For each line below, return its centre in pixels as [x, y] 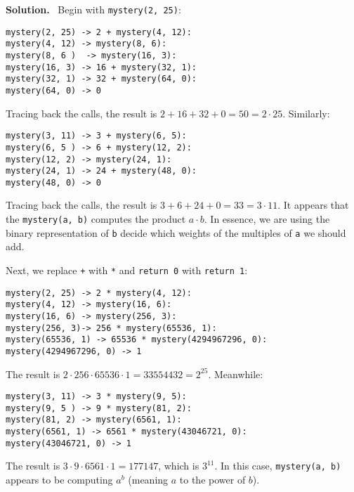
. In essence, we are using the [267, 219]
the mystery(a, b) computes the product [96, 219]
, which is [179, 466]
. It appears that [313, 205]
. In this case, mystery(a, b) [278, 466]
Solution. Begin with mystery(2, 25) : [93, 9]
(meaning [148, 480]
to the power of [212, 480]
